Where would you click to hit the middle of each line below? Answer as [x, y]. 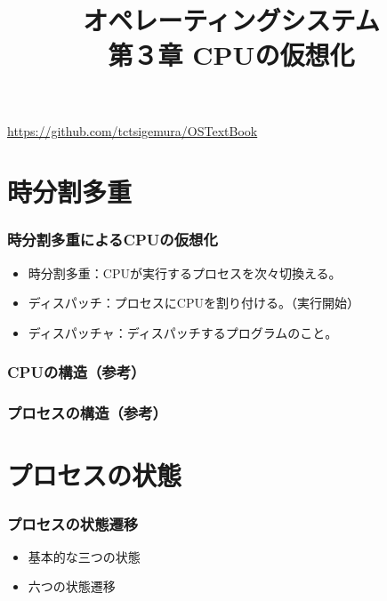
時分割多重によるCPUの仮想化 [113, 240]
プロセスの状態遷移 [73, 523]
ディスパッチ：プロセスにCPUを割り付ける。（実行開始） [193, 303]
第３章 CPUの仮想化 [231, 55]
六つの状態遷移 [72, 586]
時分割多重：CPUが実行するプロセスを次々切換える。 [185, 272]
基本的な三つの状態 [84, 556]
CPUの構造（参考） [77, 372]
